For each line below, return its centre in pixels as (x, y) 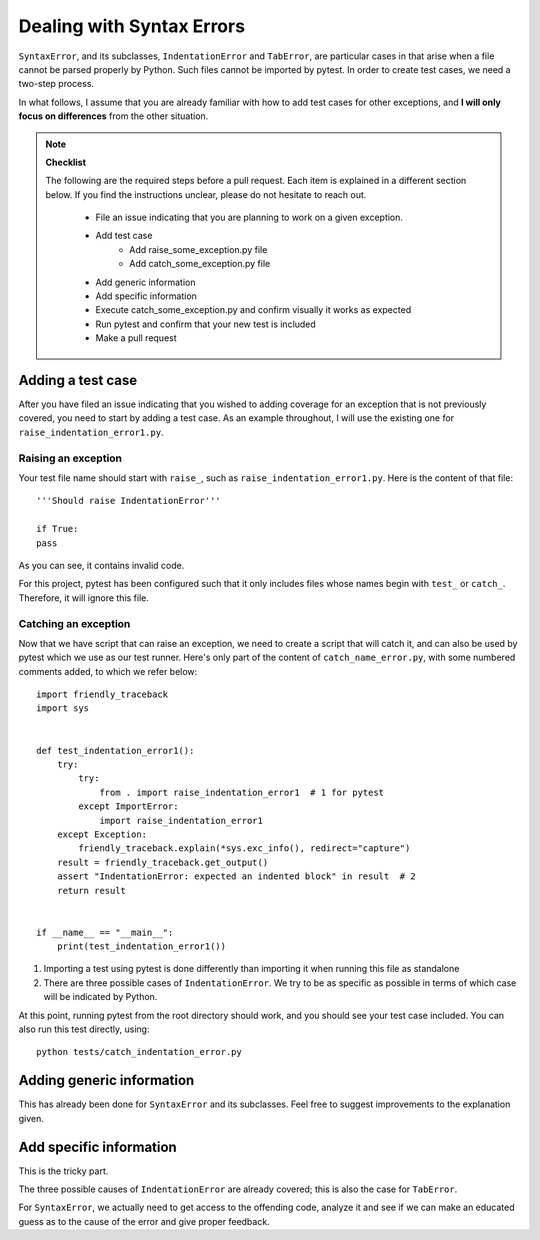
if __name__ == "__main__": (105, 932)
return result (91, 890)
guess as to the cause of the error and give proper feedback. (144, 1221)
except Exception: (102, 834)
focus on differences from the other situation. (113, 116)
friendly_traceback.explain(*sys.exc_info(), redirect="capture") (244, 848)
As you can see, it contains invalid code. (101, 565)
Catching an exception (74, 623)
